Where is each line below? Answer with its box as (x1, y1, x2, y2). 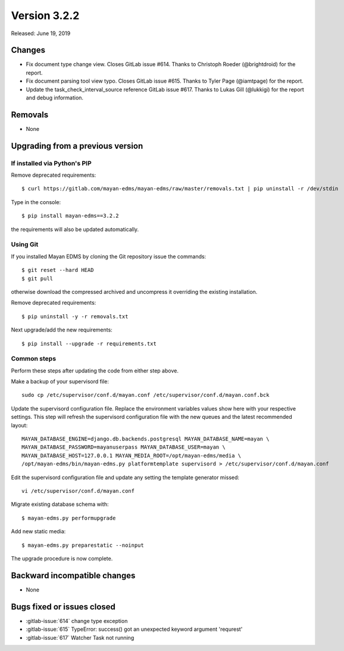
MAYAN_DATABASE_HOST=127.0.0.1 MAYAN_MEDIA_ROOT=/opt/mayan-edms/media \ (21, 452, 242, 459)
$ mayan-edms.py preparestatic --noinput (21, 542, 144, 549)
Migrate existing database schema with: (11, 500, 109, 508)
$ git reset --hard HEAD (21, 267, 94, 274)
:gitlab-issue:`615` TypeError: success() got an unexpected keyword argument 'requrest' (26, 625, 243, 633)
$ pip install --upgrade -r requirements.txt (21, 340, 157, 347)
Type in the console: (11, 198, 61, 205)
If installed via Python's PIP (11, 159, 92, 167)
